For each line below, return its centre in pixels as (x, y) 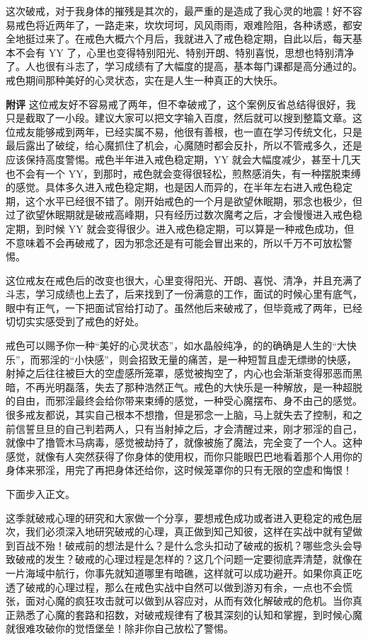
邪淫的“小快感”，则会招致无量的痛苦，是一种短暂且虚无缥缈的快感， (198, 359)
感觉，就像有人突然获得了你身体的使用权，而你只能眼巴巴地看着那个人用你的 (184, 456)
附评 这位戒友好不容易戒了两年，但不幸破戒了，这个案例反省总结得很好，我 (181, 104)
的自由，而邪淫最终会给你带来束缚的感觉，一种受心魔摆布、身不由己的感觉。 (184, 401)
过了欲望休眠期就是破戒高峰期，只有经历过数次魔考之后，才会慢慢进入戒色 (179, 215)
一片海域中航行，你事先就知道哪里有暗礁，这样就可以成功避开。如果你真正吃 (184, 572)
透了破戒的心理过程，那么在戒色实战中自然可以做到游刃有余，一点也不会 (174, 587)
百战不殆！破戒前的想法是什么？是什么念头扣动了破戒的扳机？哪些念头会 (184, 545)
